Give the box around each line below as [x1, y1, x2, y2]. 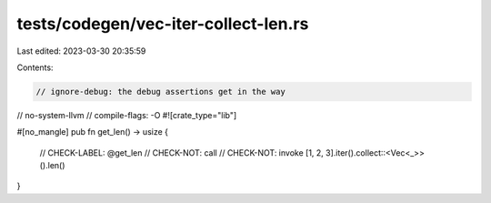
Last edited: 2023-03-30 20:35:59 [16, 46, 146, 56]
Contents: [16, 62, 54, 73]
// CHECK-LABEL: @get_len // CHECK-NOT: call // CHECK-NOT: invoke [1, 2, [39, 147, 325, 158]
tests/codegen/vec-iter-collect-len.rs [16, 14, 309, 34]
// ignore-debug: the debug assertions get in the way [35, 86, 286, 96]
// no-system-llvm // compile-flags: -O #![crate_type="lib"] [16, 109, 237, 120]
